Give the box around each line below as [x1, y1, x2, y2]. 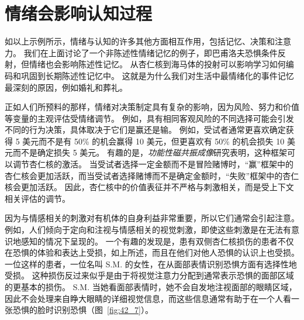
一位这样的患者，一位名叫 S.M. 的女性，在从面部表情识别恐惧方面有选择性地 [5, 257, 297, 270]
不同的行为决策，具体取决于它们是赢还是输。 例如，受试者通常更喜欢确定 [5, 123, 286, 136]
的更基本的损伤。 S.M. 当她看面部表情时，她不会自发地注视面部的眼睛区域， [5, 281, 297, 293]
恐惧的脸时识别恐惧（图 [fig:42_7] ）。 [12, 304, 153, 316]
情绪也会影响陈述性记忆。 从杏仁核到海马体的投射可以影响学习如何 [29, 58, 286, 70]
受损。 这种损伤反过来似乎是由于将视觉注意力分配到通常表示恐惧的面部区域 [5, 269, 294, 281]
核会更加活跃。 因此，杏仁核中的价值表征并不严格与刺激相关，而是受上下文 [5, 181, 294, 193]
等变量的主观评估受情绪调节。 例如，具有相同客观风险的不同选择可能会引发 [5, 112, 294, 124]
